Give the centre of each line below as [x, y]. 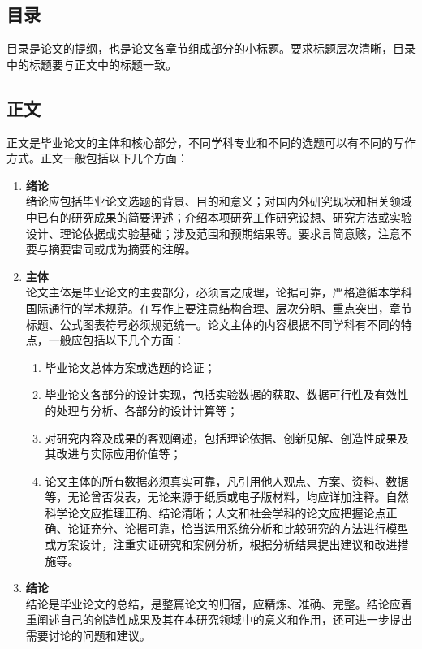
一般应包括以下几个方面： [116, 340]
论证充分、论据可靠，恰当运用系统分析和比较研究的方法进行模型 [238, 528]
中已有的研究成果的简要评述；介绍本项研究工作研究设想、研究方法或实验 [219, 216]
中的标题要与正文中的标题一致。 [92, 64]
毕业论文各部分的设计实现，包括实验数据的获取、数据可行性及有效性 [227, 394]
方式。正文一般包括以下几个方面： [97, 158]
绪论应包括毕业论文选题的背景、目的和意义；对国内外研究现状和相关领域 [219, 201]
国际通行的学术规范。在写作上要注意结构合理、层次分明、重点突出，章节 [219, 307]
